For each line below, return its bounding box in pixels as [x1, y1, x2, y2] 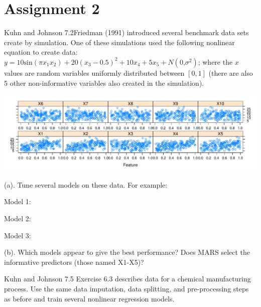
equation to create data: [4, 47, 78, 57]
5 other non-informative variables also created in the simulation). [4, 77, 204, 88]
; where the [198, 56, 233, 67]
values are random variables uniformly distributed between [4, 67, 185, 78]
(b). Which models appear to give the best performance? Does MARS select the [4, 247, 250, 257]
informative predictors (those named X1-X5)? [4, 256, 144, 267]
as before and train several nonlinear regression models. [4, 293, 175, 303]
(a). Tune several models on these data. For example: [4, 179, 168, 190]
